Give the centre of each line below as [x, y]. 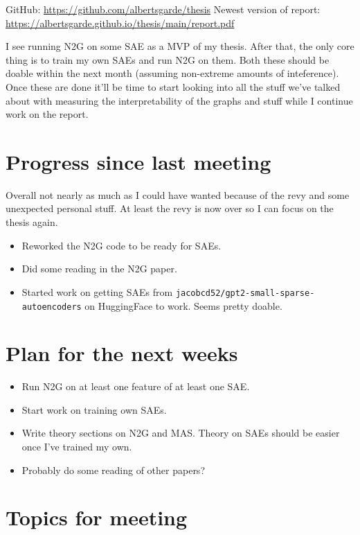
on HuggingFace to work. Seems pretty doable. [183, 305]
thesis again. [32, 222]
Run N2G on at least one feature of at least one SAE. [136, 386]
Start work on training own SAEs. [94, 409]
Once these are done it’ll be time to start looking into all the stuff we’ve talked [173, 86]
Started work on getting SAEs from [97, 291]
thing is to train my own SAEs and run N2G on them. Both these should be [168, 59]
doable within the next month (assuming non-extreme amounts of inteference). [172, 73]
